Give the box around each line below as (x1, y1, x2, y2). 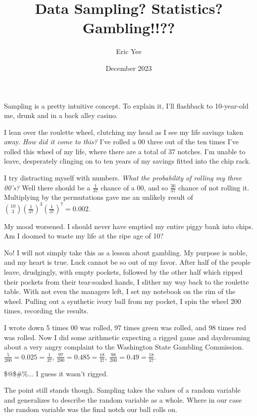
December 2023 (105, 62, 152, 73)
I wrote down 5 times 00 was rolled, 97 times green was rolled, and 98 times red (4, 322, 246, 332)
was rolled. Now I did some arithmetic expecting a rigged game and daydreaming (4, 332, 251, 342)
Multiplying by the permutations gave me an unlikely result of (4, 192, 193, 202)
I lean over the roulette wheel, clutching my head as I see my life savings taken (4, 126, 243, 137)
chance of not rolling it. (178, 182, 250, 192)
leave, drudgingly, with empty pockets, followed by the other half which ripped (4, 266, 243, 277)
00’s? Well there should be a (4, 182, 91, 192)
